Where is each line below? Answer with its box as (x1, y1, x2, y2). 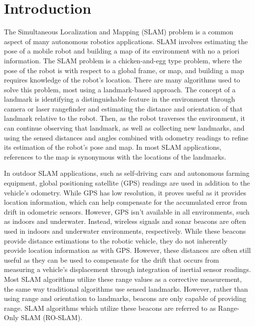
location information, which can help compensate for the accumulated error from (4, 197, 247, 207)
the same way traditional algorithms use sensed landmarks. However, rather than (4, 283, 248, 294)
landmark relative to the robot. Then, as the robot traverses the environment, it (4, 113, 245, 123)
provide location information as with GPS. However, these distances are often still (4, 245, 251, 255)
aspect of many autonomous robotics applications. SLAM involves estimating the (4, 36, 248, 46)
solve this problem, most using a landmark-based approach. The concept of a (4, 84, 236, 94)
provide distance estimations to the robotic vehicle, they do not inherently (4, 235, 227, 245)
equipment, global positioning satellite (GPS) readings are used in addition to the (4, 178, 250, 188)
